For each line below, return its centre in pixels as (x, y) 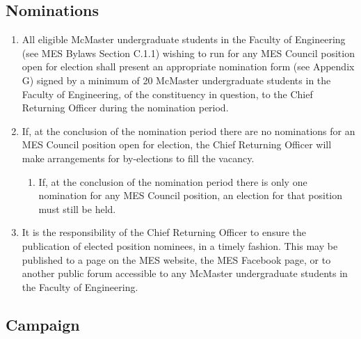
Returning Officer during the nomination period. (125, 108)
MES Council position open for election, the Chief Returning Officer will (177, 144)
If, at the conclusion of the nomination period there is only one (173, 181)
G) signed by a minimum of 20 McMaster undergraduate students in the (176, 80)
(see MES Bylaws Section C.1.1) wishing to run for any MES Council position (188, 53)
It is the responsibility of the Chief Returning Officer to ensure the (164, 232)
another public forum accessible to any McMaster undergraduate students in (185, 273)
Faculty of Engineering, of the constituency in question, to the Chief (167, 94)
